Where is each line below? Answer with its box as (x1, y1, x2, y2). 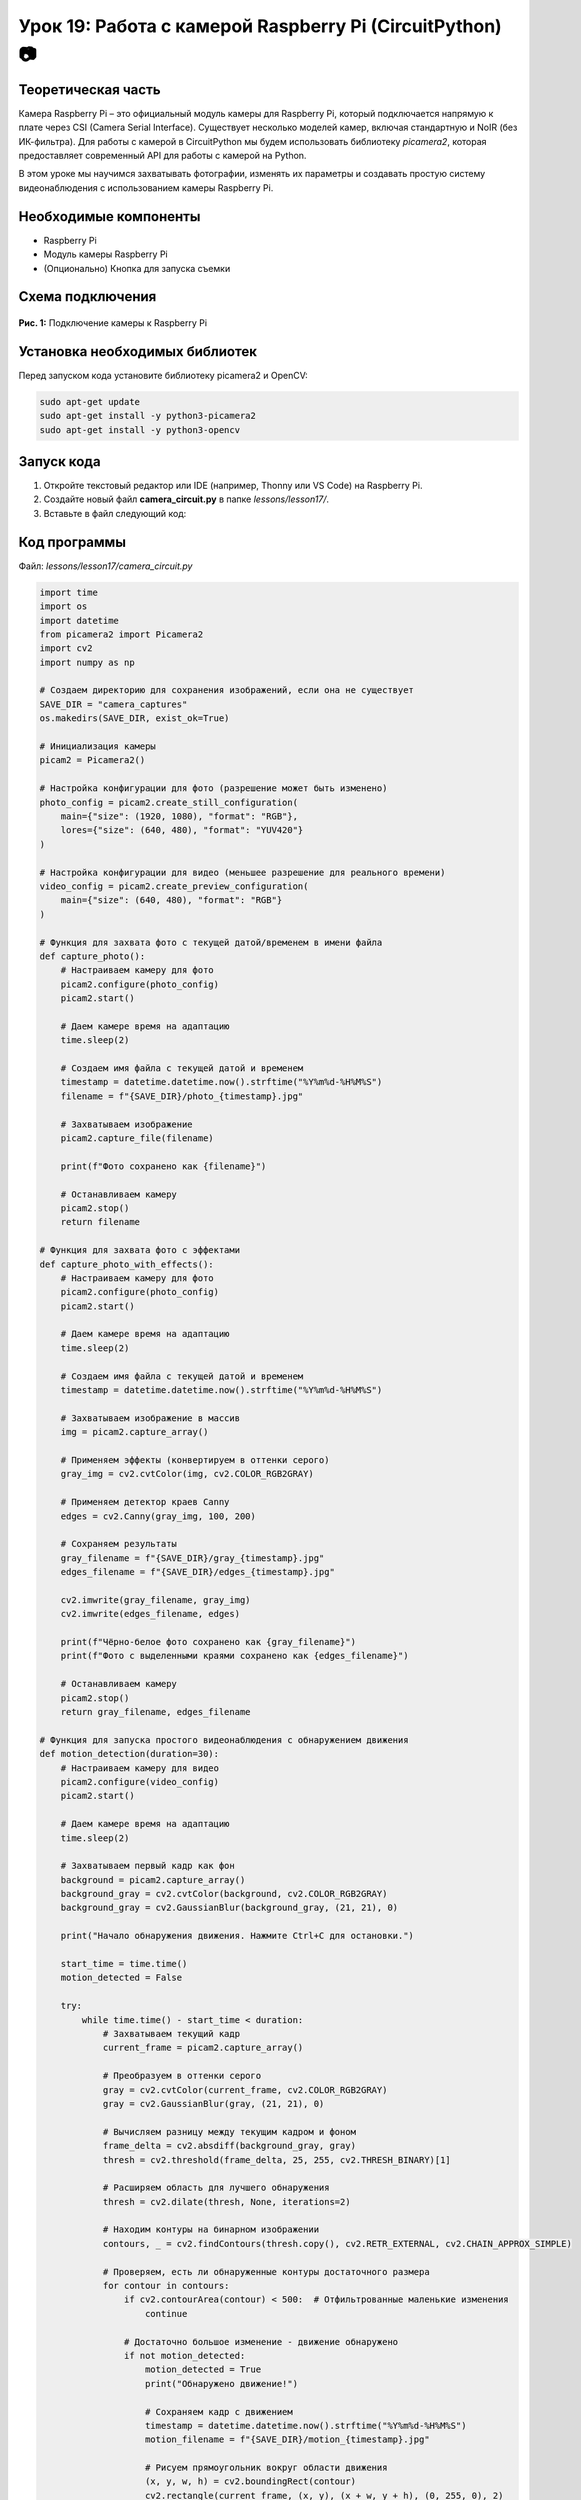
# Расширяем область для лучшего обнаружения (102, 2182, 330, 2194)
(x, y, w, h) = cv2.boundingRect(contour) (145, 2476, 357, 2487)
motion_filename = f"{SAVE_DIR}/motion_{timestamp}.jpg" (145, 2434, 430, 2445)
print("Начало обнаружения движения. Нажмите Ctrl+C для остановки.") (60, 1930, 415, 1942)
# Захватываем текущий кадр (102, 2028, 240, 2039)
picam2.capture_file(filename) (60, 1132, 214, 1144)
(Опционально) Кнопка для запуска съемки (43, 262, 231, 274)
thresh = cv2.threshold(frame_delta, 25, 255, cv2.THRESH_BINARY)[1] (102, 2154, 452, 2165)
